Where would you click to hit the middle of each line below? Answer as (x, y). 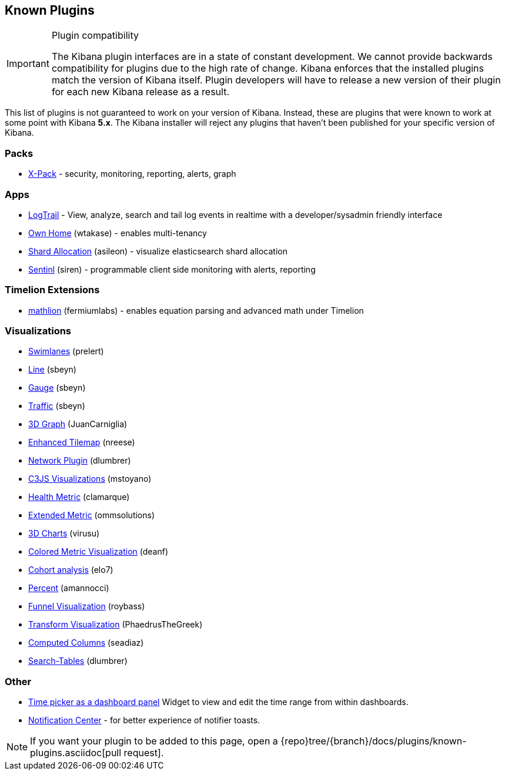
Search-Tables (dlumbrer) (78, 661)
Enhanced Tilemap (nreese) (82, 442)
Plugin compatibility (95, 36)
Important (28, 64)
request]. (144, 753)
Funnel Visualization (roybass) (87, 606)
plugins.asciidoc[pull (76, 753)
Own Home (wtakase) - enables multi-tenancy (118, 233)
